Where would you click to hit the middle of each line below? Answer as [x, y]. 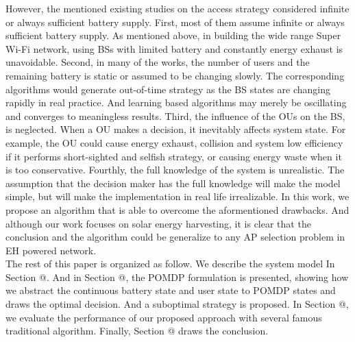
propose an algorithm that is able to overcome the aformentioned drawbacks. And [177, 209]
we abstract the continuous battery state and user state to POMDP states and [171, 290]
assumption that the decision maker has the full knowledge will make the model [173, 183]
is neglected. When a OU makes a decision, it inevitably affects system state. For [176, 129]
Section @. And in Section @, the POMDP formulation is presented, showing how [177, 277]
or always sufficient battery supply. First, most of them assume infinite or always [175, 22]
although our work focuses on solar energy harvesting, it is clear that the [158, 223]
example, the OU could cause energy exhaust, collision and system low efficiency [174, 142]
